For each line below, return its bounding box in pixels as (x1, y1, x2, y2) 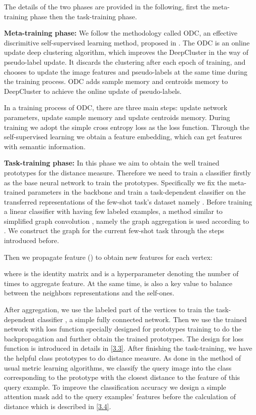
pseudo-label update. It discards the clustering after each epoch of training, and (4, 56, 246, 67)
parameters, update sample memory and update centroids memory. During (4, 112, 230, 122)
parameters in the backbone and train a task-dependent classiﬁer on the (28, 187, 246, 197)
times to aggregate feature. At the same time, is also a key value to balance (4, 278, 232, 288)
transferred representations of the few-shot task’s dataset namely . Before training (4, 196, 252, 207)
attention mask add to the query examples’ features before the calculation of (4, 391, 236, 402)
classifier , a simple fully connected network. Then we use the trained (37, 314, 247, 324)
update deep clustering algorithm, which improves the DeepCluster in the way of (4, 47, 249, 57)
